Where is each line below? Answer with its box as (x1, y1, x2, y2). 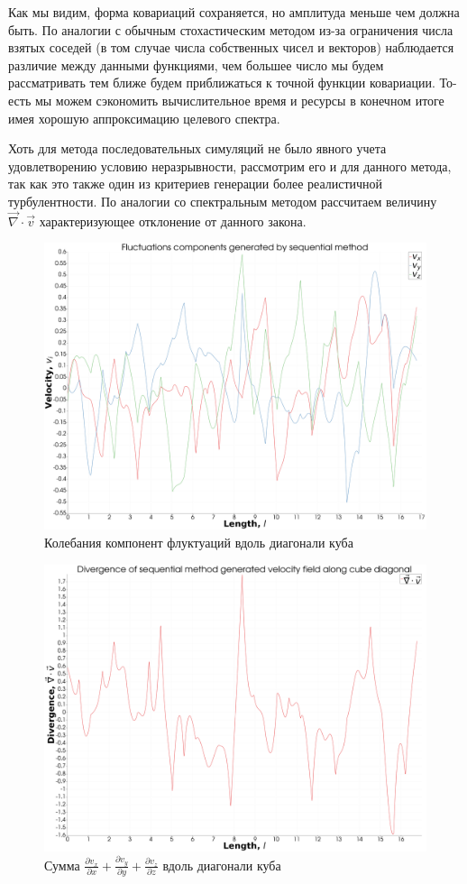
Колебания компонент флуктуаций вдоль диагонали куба (44, 532, 353, 551)
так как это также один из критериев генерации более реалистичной (8, 174, 383, 193)
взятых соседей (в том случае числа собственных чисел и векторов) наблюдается (8, 38, 454, 57)
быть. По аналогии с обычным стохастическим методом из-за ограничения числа (8, 20, 453, 39)
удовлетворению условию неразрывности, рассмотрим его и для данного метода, (8, 156, 452, 175)
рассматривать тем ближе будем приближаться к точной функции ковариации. (8, 73, 435, 92)
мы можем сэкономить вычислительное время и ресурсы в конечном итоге (34, 90, 444, 109)
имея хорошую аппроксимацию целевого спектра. (8, 108, 280, 127)
